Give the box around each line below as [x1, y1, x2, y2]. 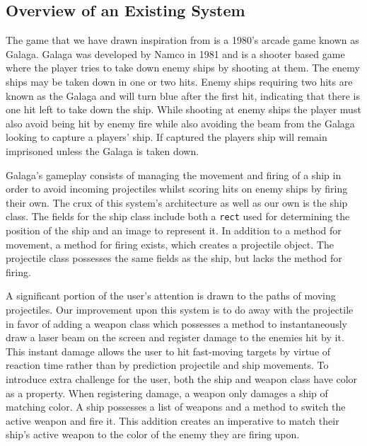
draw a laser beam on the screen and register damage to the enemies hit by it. [6, 330, 344, 345]
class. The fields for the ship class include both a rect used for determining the [6, 209, 350, 224]
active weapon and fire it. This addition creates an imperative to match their [6, 413, 339, 428]
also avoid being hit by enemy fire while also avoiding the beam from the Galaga [6, 115, 355, 130]
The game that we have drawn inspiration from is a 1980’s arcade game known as [6, 33, 359, 47]
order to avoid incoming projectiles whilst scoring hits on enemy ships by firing [6, 181, 348, 196]
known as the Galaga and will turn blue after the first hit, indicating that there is [6, 88, 361, 103]
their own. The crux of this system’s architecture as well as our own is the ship [6, 195, 348, 210]
